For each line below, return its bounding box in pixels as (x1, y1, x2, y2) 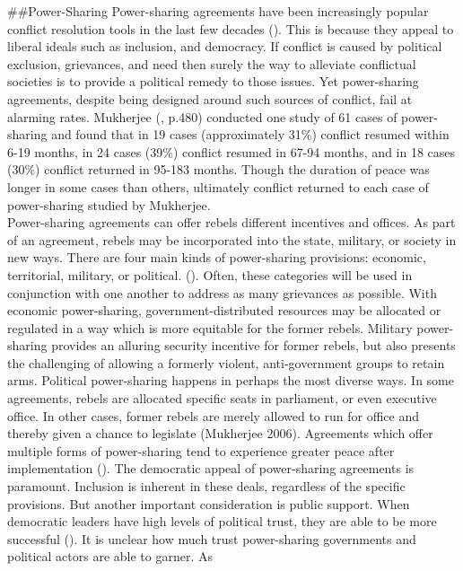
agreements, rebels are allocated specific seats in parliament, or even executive (7, 389, 437, 408)
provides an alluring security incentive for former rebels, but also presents (51, 336, 456, 355)
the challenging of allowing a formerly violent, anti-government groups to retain (7, 353, 445, 372)
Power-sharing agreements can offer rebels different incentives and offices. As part (7, 213, 456, 232)
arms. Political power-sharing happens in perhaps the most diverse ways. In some (7, 371, 454, 390)
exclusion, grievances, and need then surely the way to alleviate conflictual (7, 54, 416, 73)
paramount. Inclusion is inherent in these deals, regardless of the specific (7, 477, 406, 496)
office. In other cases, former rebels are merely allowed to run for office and (7, 406, 419, 425)
